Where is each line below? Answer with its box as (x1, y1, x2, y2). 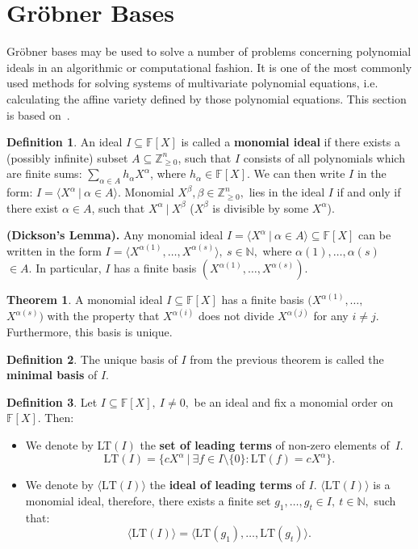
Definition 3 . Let (6, 393, 98, 410)
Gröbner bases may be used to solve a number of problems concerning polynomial (6, 43, 412, 60)
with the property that (47, 307, 160, 324)
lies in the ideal (249, 184, 325, 201)
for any (313, 307, 349, 324)
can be (358, 226, 391, 243)
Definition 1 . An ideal (6, 133, 123, 150)
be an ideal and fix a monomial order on (194, 393, 394, 410)
